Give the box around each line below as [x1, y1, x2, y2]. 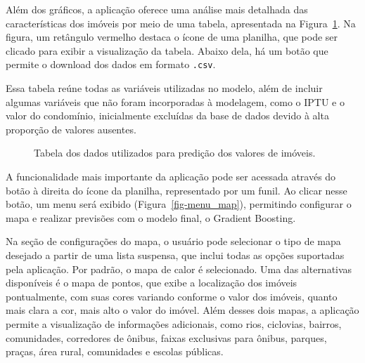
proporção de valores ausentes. [6, 121, 136, 136]
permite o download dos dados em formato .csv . [6, 57, 216, 72]
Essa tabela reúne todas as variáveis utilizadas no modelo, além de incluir [6, 81, 323, 95]
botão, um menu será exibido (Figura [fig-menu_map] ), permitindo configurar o [6, 197, 352, 211]
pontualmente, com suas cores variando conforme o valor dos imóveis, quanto [6, 289, 338, 303]
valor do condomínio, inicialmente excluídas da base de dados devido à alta [6, 108, 329, 123]
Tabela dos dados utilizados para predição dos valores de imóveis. [34, 145, 316, 160]
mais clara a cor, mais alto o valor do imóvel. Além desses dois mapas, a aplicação [6, 303, 359, 317]
